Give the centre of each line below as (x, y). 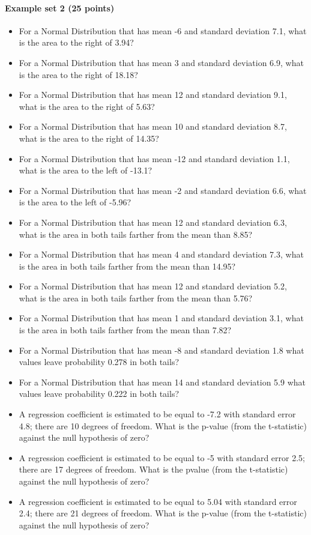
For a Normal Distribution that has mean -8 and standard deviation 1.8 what (162, 350)
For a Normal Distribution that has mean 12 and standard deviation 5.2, (153, 286)
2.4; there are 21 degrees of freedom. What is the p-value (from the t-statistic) (163, 513)
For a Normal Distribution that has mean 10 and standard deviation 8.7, (153, 126)
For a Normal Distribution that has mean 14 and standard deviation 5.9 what (162, 382)
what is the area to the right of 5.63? (87, 106)
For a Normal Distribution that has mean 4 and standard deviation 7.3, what (161, 254)
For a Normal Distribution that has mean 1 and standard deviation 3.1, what (161, 318)
